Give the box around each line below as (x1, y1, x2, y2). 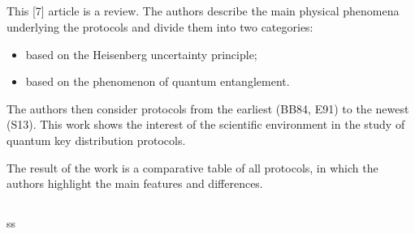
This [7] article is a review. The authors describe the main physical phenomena (6, 2, 400, 19)
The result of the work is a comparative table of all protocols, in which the (6, 159, 378, 176)
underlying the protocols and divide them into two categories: (6, 18, 313, 35)
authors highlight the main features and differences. (6, 175, 263, 192)
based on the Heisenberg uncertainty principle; (25, 45, 257, 62)
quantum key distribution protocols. (6, 131, 186, 148)
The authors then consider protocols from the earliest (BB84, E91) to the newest (6, 100, 409, 117)
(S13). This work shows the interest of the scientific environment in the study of (6, 116, 405, 133)
